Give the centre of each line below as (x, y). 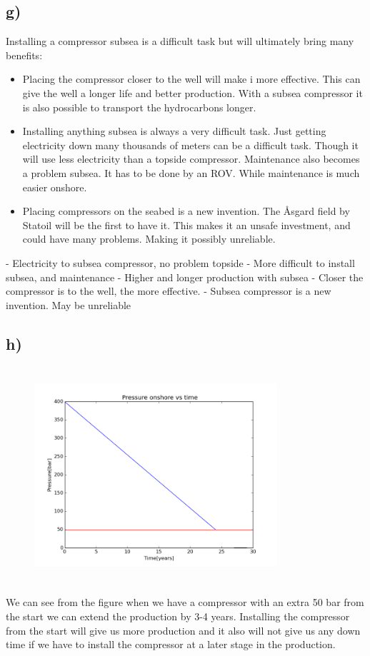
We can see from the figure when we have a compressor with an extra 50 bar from (185, 602)
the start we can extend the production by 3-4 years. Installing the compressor (178, 616)
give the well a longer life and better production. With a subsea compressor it (192, 92)
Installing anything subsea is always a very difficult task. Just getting (174, 131)
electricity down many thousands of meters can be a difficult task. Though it (190, 145)
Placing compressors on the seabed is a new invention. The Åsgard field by (186, 211)
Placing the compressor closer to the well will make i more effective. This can (191, 79)
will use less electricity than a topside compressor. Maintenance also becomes (191, 159)
